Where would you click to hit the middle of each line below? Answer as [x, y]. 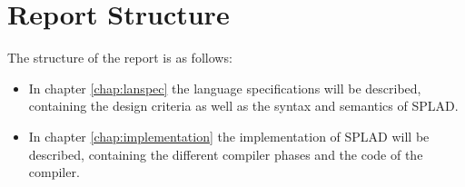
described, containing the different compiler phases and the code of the [226, 154]
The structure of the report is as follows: [120, 58]
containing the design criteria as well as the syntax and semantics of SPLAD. [243, 106]
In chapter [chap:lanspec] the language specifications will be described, [225, 88]
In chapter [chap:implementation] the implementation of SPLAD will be [229, 136]
